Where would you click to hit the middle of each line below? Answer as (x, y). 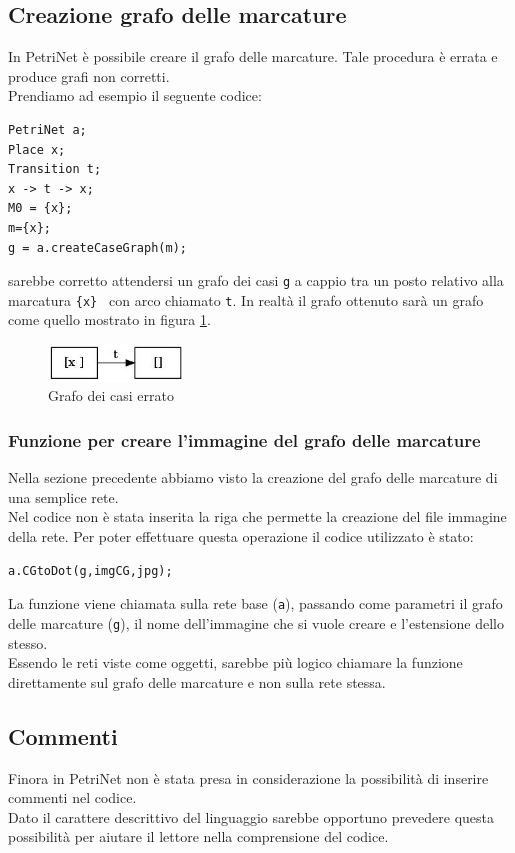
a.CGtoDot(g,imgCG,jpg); (90, 570)
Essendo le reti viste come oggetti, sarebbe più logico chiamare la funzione (235, 662)
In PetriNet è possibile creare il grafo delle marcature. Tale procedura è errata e (253, 56)
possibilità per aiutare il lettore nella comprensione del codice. (198, 836)
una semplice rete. (63, 496)
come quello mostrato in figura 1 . (109, 319)
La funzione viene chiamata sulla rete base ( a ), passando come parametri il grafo (255, 603)
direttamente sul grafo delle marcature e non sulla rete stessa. (197, 681)
